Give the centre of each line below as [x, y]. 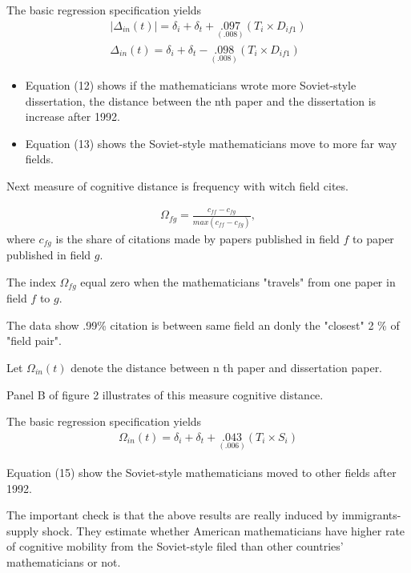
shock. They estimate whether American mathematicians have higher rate [224, 530]
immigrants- [371, 515]
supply [23, 530]
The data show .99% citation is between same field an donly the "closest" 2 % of [203, 325]
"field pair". [34, 341]
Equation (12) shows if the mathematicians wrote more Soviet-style [191, 85]
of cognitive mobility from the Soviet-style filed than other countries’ [175, 546]
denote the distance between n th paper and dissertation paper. [227, 367]
